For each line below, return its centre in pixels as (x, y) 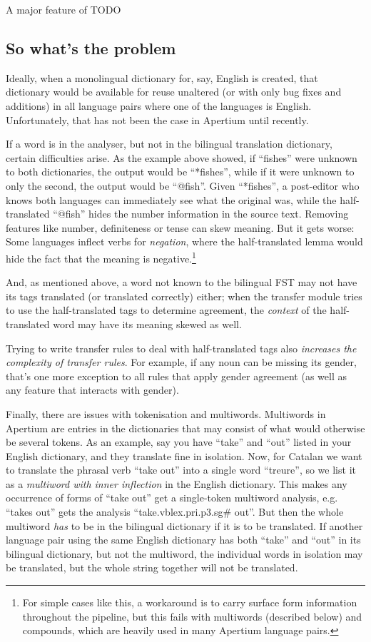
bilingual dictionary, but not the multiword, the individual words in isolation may (184, 553)
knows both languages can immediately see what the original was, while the (171, 199)
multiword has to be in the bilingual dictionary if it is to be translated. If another (184, 525)
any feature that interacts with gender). (92, 390)
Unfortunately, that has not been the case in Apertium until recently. (157, 119)
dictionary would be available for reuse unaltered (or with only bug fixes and (174, 92)
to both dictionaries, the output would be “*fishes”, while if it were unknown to (180, 172)
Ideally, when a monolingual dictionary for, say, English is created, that (162, 77)
